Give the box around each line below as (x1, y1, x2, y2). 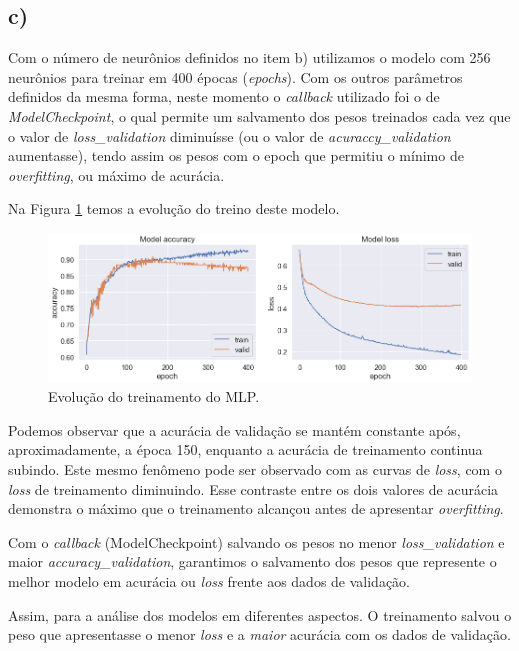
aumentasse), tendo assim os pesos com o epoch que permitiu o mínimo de (8, 145, 464, 166)
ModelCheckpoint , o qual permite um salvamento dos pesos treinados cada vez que (8, 105, 511, 126)
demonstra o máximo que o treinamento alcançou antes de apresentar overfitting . (8, 498, 504, 519)
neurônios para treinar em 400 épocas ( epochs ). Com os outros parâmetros (8, 66, 463, 87)
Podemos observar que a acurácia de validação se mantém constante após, (8, 419, 461, 440)
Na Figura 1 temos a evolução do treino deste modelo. (8, 198, 340, 219)
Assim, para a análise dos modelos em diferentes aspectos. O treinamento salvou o (8, 604, 512, 625)
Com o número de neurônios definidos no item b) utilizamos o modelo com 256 (8, 47, 491, 68)
